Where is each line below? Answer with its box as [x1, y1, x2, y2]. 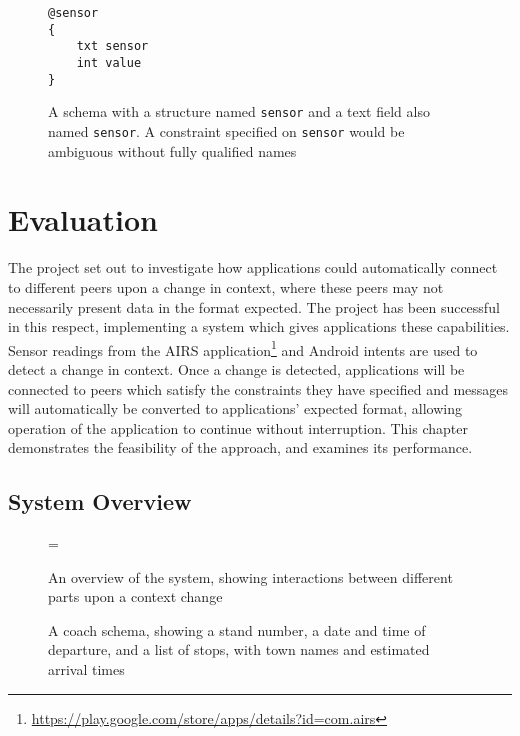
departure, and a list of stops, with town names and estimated [48, 639, 430, 660]
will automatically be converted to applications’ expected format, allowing [8, 398, 463, 419]
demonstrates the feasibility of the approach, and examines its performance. [8, 437, 473, 458]
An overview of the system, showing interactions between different [48, 566, 453, 587]
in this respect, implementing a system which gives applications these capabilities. [8, 316, 510, 337]
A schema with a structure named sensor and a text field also [48, 101, 430, 122]
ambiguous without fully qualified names [48, 140, 297, 161]
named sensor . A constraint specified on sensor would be [48, 120, 405, 141]
